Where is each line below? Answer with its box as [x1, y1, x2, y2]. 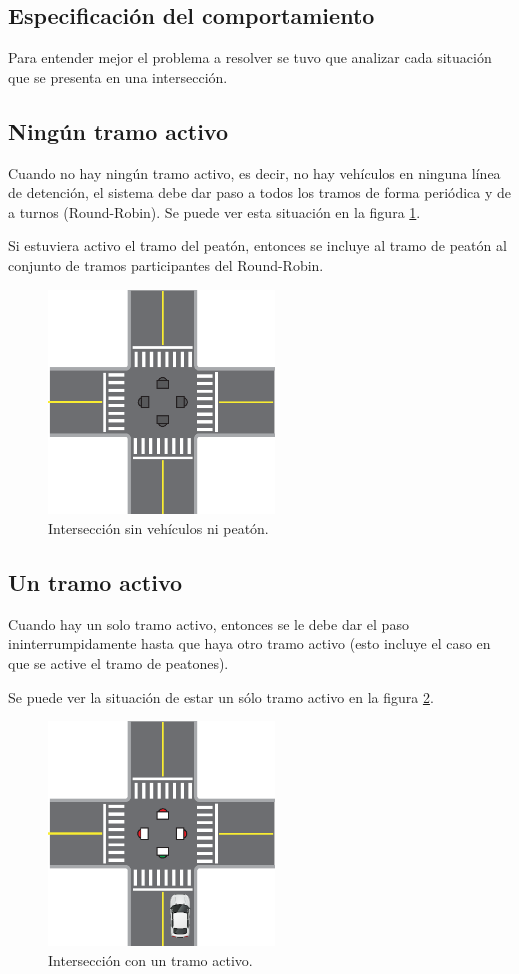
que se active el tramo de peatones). [8, 652, 229, 673]
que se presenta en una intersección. [8, 66, 228, 87]
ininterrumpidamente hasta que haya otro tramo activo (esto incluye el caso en [8, 633, 491, 654]
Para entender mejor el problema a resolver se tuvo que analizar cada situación [8, 47, 492, 68]
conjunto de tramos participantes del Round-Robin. [8, 254, 324, 275]
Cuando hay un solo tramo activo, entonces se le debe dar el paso [8, 613, 409, 634]
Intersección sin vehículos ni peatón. [48, 517, 269, 538]
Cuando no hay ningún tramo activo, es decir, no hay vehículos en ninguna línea [8, 162, 501, 183]
